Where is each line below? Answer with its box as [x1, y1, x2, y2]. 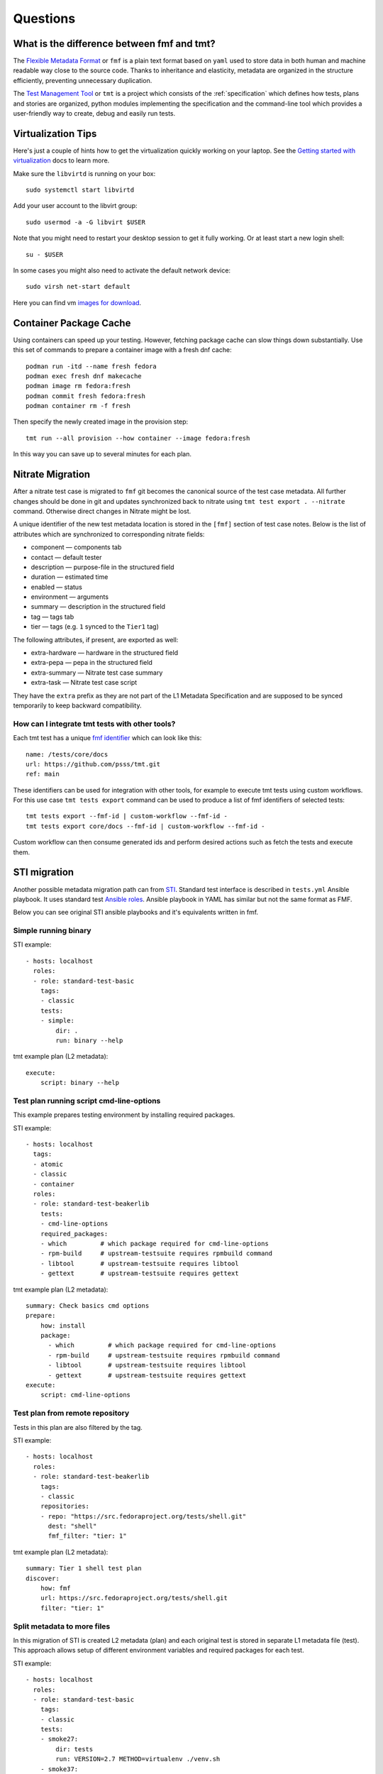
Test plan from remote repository [13, 1409, 130, 1418]
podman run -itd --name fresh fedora [26, 362, 157, 370]
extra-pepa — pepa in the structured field [30, 659, 152, 667]
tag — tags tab [30, 612, 74, 621]
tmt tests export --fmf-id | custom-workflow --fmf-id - [26, 812, 228, 820]
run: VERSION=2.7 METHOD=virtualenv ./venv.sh [55, 1755, 221, 1763]
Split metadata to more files [13, 1621, 111, 1631]
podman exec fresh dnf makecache [26, 372, 142, 380]
